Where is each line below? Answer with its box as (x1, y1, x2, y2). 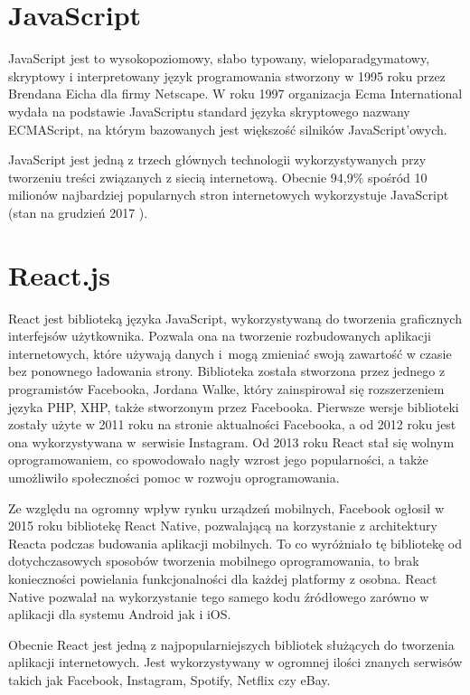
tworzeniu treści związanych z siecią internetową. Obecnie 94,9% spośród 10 (8, 167, 428, 186)
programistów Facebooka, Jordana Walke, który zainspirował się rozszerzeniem (8, 379, 445, 398)
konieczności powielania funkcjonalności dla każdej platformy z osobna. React (8, 568, 437, 587)
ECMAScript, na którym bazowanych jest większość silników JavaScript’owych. (8, 119, 447, 138)
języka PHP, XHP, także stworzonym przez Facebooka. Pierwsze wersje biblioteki (8, 397, 459, 416)
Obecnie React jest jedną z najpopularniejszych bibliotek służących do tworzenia (8, 634, 455, 653)
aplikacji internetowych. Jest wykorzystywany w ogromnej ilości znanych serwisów (8, 653, 463, 672)
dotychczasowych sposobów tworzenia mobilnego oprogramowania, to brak (8, 551, 419, 570)
